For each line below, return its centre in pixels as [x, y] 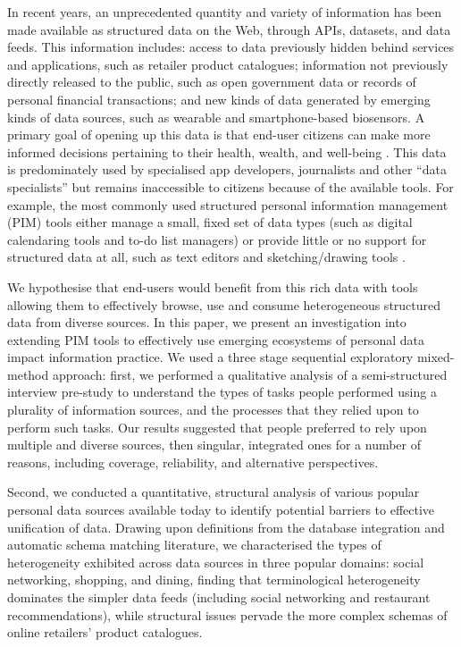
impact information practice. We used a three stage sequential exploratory [210, 357]
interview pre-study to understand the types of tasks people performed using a [222, 392]
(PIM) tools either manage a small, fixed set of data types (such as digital [210, 222]
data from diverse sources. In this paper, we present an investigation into [207, 322]
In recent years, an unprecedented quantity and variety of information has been [225, 12]
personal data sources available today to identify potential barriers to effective [221, 510]
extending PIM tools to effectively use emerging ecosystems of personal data [216, 339]
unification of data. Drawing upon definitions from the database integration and [226, 527]
